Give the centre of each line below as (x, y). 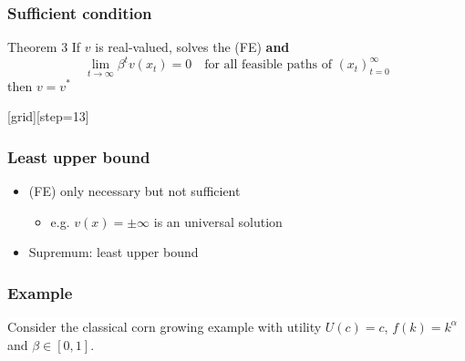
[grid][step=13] (48, 116)
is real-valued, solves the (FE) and (192, 47)
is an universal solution (218, 221)
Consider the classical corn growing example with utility (165, 326)
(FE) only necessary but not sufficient (134, 190)
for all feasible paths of (268, 65)
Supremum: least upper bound (114, 252)
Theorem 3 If (44, 47)
